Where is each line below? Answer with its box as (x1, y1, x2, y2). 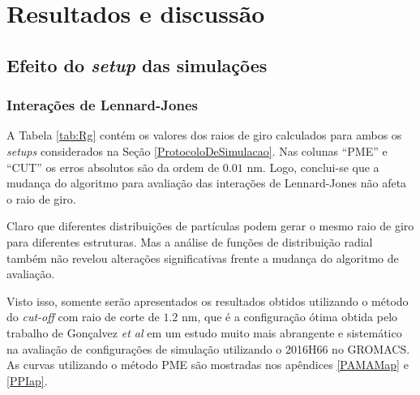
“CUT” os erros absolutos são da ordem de (6, 158, 220, 175)
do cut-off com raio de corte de (6, 308, 160, 325)
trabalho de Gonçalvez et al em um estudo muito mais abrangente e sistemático (6, 324, 402, 341)
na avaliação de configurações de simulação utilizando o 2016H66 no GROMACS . (6, 340, 410, 357)
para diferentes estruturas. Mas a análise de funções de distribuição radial (6, 233, 373, 250)
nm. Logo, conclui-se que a (246, 158, 379, 175)
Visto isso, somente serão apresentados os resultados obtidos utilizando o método (6, 292, 409, 309)
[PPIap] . (6, 371, 48, 389)
